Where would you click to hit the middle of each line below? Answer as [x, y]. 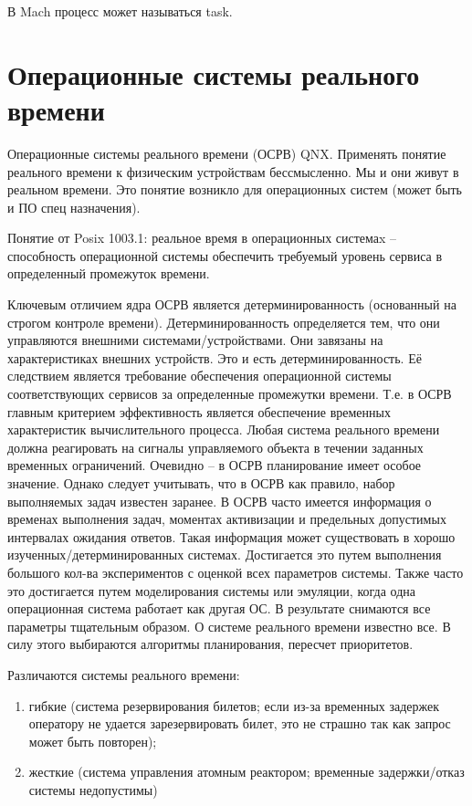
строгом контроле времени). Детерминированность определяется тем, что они [224, 322]
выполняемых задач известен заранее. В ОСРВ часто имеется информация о [220, 501]
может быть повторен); [93, 741]
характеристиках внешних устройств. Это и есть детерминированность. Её [215, 357]
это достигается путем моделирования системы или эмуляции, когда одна [211, 590]
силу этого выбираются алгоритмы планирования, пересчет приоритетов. [210, 644]
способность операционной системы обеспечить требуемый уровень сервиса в [225, 255]
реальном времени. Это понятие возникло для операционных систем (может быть [235, 189]
